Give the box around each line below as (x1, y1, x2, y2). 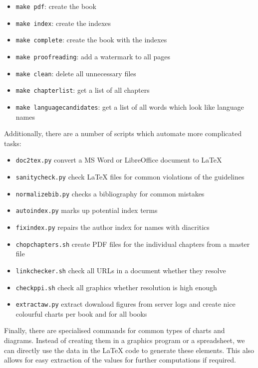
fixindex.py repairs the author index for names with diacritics (15, 222, 210, 232)
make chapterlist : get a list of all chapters (15, 85, 150, 95)
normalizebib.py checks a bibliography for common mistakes (15, 188, 205, 198)
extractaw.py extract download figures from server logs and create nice (15, 299, 236, 309)
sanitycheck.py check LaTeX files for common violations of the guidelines (15, 172, 245, 182)
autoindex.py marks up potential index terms (15, 205, 158, 215)
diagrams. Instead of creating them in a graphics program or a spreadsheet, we (4, 335, 245, 346)
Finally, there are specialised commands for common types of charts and (4, 325, 225, 336)
